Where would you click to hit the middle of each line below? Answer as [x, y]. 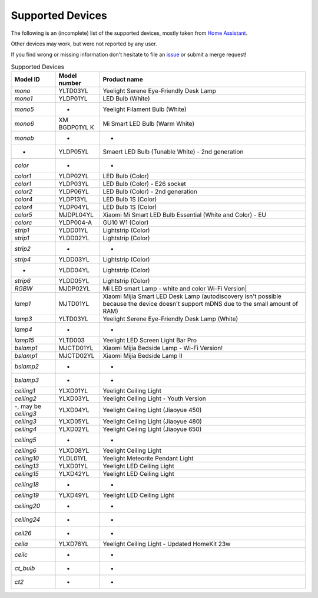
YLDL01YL [73, 459]
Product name [123, 80]
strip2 [23, 249]
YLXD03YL [74, 398]
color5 [23, 215]
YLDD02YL [74, 238]
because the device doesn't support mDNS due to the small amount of [201, 304]
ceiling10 [27, 459]
